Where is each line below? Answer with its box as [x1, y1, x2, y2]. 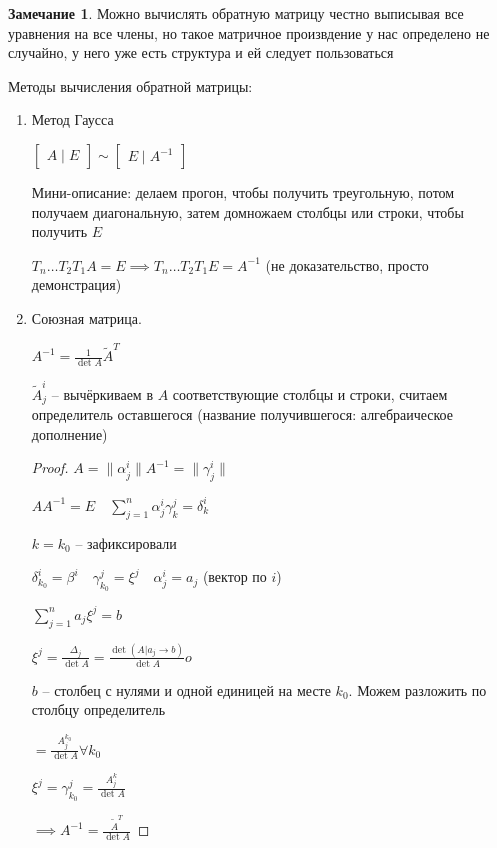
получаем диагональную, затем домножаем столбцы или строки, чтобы [31, 201, 464, 222]
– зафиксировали [75, 532, 177, 553]
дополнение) [31, 423, 108, 444]
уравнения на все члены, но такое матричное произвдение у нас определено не [8, 22, 490, 43]
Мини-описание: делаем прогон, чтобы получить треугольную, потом [31, 181, 455, 202]
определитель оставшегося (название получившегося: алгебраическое [31, 404, 454, 425]
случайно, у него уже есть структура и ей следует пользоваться [8, 42, 394, 63]
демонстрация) [31, 274, 122, 295]
